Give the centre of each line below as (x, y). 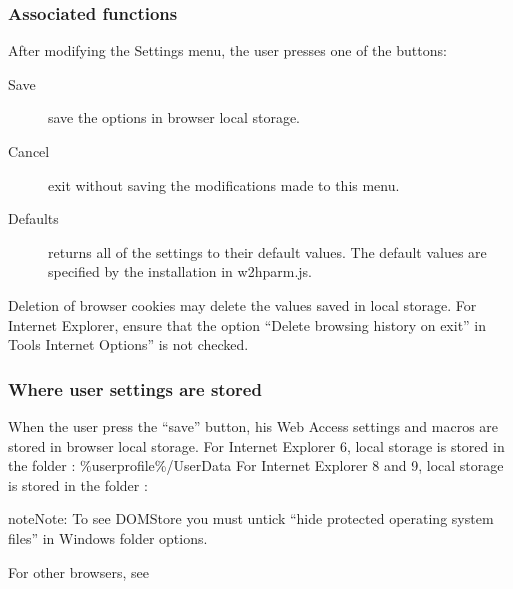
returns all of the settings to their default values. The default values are (267, 251)
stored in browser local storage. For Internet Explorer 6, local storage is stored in (256, 445)
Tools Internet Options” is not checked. (128, 344)
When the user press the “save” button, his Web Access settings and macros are (253, 425)
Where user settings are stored (135, 388)
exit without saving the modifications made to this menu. (224, 184)
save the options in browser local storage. (174, 117)
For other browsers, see (78, 571)
